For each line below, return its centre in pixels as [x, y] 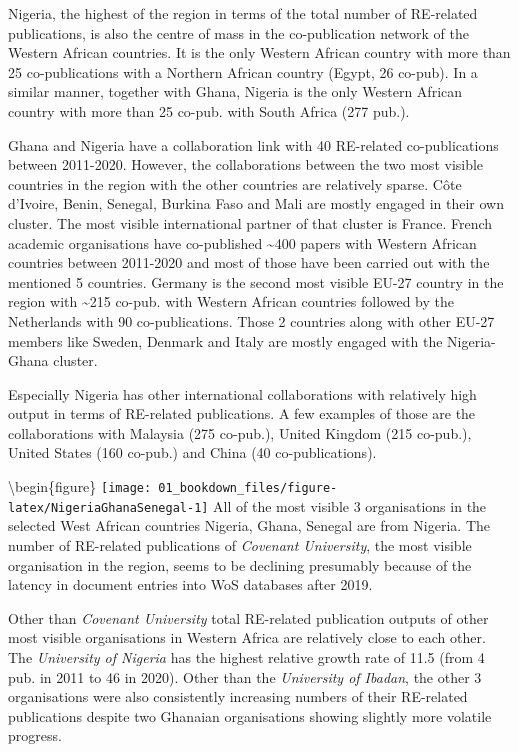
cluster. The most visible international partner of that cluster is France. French [250, 222]
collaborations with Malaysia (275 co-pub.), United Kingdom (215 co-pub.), [240, 432]
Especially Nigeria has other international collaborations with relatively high [242, 393]
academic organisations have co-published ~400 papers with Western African [242, 242]
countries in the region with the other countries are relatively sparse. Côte [235, 183]
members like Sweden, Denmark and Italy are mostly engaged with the [225, 340]
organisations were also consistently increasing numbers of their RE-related [238, 696]
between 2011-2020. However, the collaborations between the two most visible [246, 164]
